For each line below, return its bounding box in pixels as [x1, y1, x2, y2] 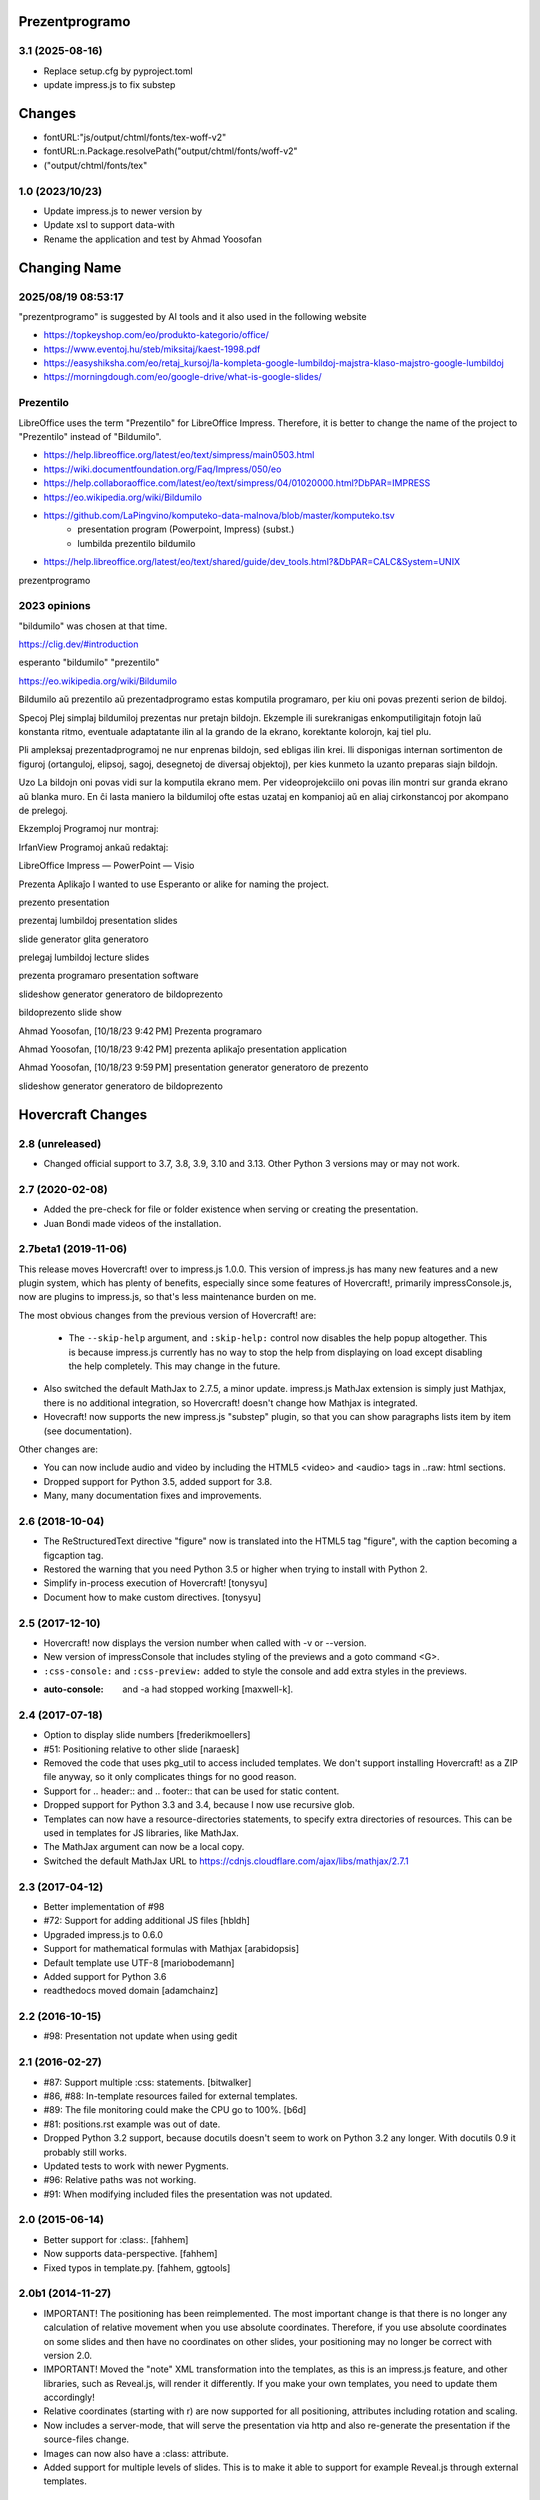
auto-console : [43, 1683, 104, 1695]
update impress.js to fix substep [43, 79, 176, 91]
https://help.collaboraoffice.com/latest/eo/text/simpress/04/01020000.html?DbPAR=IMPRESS [43, 477, 431, 489]
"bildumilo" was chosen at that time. [18, 620, 168, 632]
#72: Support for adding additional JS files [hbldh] [43, 1915, 250, 1927]
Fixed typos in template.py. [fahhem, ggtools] [43, 2261, 231, 2274]
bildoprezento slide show [18, 1006, 122, 1019]
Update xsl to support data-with [43, 219, 175, 231]
